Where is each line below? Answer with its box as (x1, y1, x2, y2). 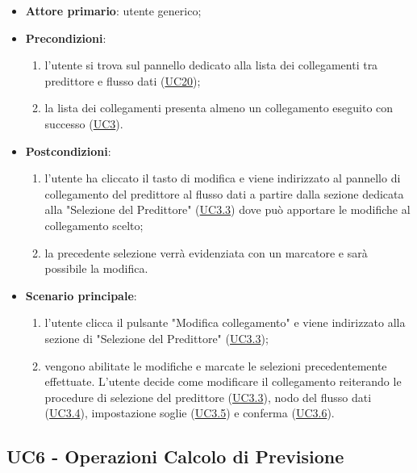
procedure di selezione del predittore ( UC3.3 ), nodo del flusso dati (44, 388, 372, 405)
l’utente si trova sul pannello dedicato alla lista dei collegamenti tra (44, 57, 378, 73)
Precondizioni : (25, 29, 106, 46)
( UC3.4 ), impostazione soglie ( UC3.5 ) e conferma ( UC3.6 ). (44, 404, 335, 421)
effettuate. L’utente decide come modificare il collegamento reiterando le (44, 373, 402, 390)
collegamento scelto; (44, 216, 144, 233)
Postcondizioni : (25, 142, 111, 159)
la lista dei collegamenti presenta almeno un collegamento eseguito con (44, 99, 394, 116)
